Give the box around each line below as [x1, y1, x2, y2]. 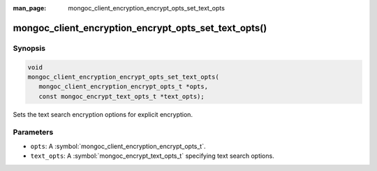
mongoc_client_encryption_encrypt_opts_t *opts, [38, 83, 209, 90]
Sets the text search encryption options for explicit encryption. [13, 110, 193, 118]
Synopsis [13, 43, 45, 53]
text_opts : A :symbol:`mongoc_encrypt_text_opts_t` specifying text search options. [30, 152, 275, 160]
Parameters [13, 127, 54, 137]
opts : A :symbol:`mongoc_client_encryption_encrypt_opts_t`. [30, 142, 206, 150]
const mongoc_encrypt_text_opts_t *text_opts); [38, 92, 205, 100]
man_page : [13, 4, 47, 12]
